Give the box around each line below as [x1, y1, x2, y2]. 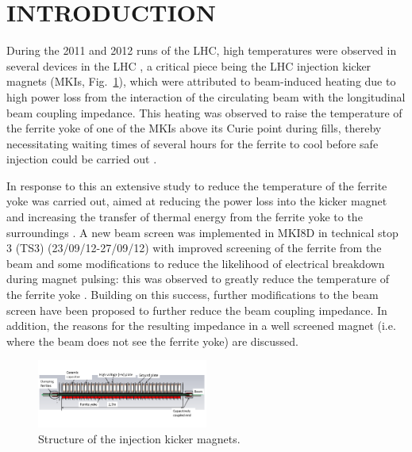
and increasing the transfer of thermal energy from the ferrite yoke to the [6, 209, 363, 225]
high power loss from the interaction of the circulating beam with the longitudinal [6, 88, 406, 105]
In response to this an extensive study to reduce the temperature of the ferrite [6, 177, 387, 193]
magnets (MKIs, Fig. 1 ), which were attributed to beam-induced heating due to [6, 73, 396, 90]
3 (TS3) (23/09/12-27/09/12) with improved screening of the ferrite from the [6, 239, 382, 256]
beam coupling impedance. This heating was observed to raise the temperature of [6, 104, 402, 121]
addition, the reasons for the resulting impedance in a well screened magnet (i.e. [6, 317, 396, 334]
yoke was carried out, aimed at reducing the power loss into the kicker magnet [6, 193, 387, 209]
